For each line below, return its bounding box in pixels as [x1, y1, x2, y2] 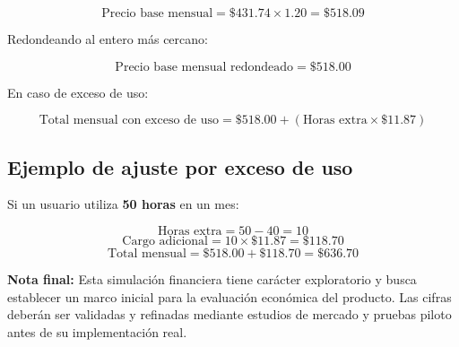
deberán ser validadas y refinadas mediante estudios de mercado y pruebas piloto [7, 305, 452, 324]
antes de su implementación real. [7, 322, 187, 341]
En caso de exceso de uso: [7, 82, 149, 101]
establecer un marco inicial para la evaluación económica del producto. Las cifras [7, 287, 452, 306]
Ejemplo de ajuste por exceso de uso [7, 152, 353, 180]
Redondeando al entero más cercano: [7, 30, 208, 48]
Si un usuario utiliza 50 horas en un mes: [7, 195, 239, 213]
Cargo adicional [122, 234, 209, 247]
